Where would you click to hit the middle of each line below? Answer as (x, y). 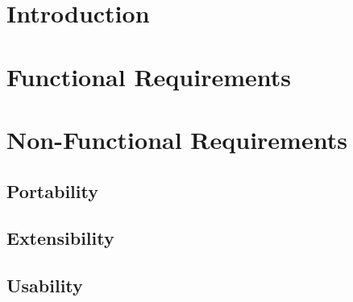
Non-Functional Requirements (177, 139)
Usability (45, 285)
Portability (52, 190)
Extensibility (60, 238)
